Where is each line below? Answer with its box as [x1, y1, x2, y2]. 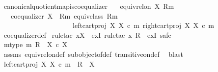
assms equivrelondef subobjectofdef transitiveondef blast [3, 48, 183, 59]
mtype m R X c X [3, 39, 68, 49]
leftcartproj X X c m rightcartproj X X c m [72, 20, 215, 30]
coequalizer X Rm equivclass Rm [10, 10, 118, 21]
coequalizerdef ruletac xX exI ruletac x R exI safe [3, 29, 171, 40]
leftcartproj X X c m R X [3, 58, 95, 69]
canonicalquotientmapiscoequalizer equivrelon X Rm [3, 1, 174, 11]
